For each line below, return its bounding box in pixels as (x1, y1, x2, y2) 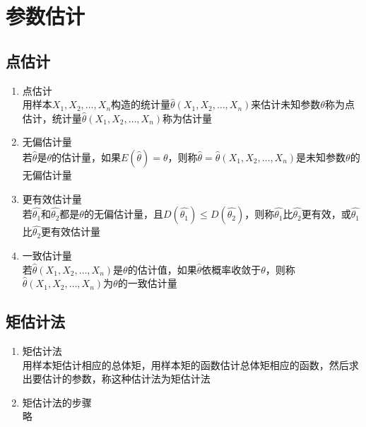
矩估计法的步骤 (22, 394, 92, 409)
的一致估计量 (117, 276, 177, 291)
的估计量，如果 (51, 149, 121, 164)
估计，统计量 (22, 110, 82, 125)
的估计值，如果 (127, 262, 197, 276)
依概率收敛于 (201, 262, 261, 276)
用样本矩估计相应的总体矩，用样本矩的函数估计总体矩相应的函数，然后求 (22, 357, 359, 372)
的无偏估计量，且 (83, 206, 163, 221)
